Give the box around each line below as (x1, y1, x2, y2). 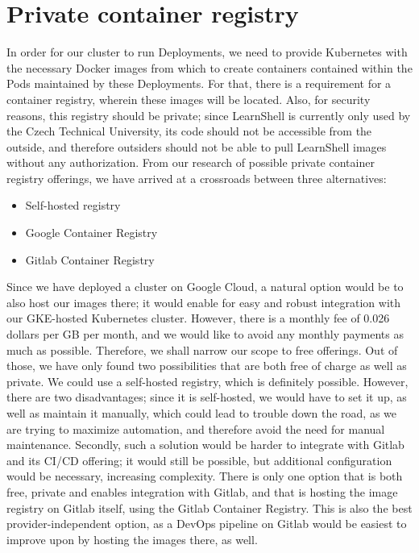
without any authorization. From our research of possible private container (6, 154, 375, 171)
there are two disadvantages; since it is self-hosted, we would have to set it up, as (6, 389, 407, 405)
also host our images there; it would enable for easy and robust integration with (6, 293, 401, 310)
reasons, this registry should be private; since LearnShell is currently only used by (6, 106, 411, 123)
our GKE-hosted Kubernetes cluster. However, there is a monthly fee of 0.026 (6, 310, 390, 326)
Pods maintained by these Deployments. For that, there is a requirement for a (6, 75, 392, 92)
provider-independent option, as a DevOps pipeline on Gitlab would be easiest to (6, 515, 407, 532)
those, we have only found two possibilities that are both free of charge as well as (6, 357, 407, 374)
